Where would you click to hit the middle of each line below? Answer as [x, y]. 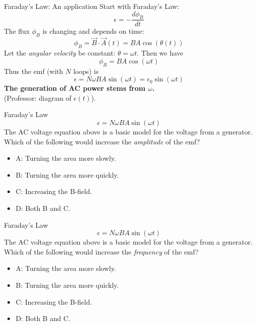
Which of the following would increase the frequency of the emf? [101, 251]
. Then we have [160, 53]
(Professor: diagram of [38, 97]
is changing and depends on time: [93, 31]
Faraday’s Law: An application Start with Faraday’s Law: [92, 6]
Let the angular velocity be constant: [60, 53]
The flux [17, 31]
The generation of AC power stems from [75, 88]
